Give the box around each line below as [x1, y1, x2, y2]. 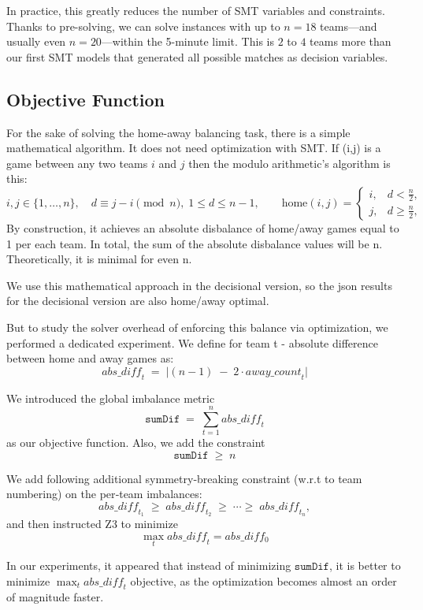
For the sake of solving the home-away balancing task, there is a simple [6, 124, 351, 140]
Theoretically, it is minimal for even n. [6, 251, 192, 267]
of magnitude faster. [6, 589, 104, 605]
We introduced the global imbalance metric [6, 389, 215, 406]
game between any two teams [6, 154, 148, 171]
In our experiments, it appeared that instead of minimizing [6, 557, 291, 574]
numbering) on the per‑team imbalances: [6, 485, 202, 502]
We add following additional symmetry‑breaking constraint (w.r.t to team [6, 470, 362, 486]
